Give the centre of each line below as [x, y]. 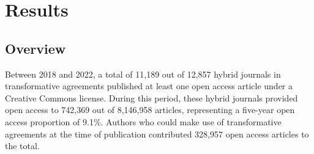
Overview [36, 48]
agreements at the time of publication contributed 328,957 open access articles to [157, 134]
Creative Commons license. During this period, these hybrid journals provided [151, 97]
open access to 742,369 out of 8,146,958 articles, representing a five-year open [150, 110]
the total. [22, 146]
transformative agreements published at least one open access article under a [149, 86]
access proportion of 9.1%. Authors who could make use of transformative [143, 121]
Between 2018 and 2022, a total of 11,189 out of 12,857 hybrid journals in [143, 74]
